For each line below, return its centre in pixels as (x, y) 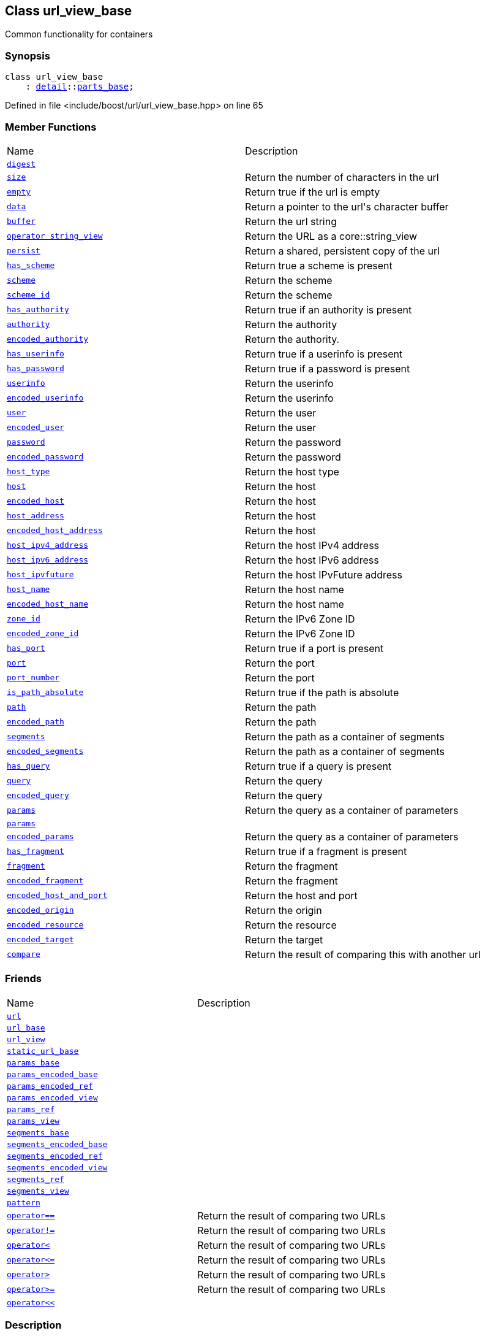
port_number (33, 678)
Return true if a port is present (314, 648)
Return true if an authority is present (329, 309)
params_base (33, 1062)
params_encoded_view (52, 1097)
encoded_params (40, 837)
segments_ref (36, 1179)
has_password (36, 369)
